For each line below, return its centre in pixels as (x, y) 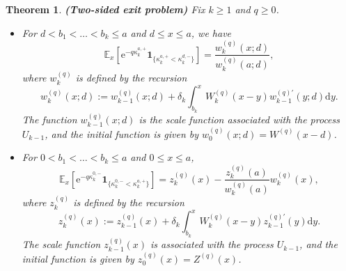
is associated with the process (212, 244)
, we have (211, 32)
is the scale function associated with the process (239, 119)
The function (49, 119)
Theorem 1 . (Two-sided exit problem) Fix (105, 9)
